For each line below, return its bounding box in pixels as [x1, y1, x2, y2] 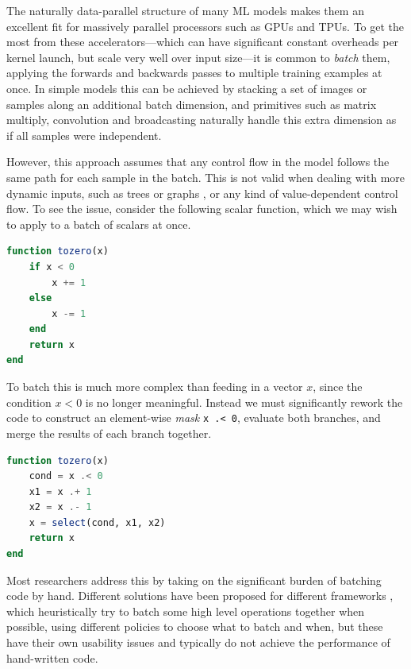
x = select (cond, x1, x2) [29, 516, 166, 528]
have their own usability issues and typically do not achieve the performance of [6, 634, 390, 651]
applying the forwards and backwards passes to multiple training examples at [6, 64, 382, 81]
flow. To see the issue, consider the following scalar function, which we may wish [6, 200, 398, 217]
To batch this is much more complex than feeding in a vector [6, 378, 303, 395]
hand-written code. [6, 649, 98, 666]
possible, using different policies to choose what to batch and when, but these [6, 618, 383, 635]
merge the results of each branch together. [6, 424, 212, 441]
